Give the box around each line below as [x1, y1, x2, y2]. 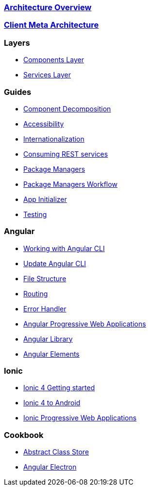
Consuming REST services [23, 149, 108, 158]
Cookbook [4, 430, 44, 440]
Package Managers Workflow [23, 180, 117, 188]
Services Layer [23, 71, 71, 79]
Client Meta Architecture [4, 20, 99, 30]
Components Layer [23, 55, 84, 64]
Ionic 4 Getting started [23, 383, 95, 392]
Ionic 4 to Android [23, 399, 81, 407]
